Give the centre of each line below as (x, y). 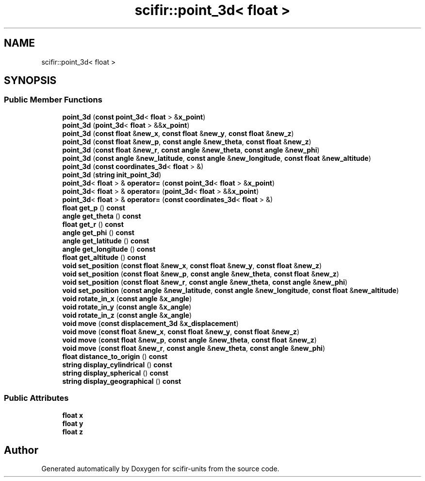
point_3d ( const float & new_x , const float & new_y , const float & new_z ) (178, 133)
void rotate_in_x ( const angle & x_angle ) (127, 298)
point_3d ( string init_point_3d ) (112, 174)
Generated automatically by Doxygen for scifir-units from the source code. (160, 469)
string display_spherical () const (115, 373)
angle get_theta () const (102, 216)
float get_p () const (94, 207)
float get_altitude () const (104, 257)
